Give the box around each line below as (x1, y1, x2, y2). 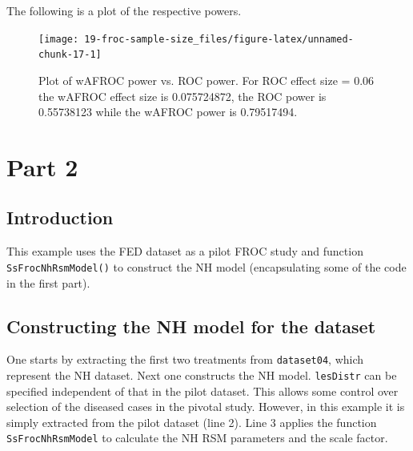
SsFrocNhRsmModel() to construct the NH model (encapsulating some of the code (6, 258, 407, 275)
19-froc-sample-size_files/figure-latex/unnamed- (84, 33, 354, 45)
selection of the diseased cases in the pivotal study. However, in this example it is (6, 398, 405, 415)
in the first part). (6, 274, 90, 291)
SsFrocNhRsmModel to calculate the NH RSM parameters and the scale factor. (6, 429, 388, 446)
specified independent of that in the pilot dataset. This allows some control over (6, 382, 399, 399)
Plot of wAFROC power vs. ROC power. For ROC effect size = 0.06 (38, 71, 375, 88)
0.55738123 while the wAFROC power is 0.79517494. (38, 103, 298, 120)
